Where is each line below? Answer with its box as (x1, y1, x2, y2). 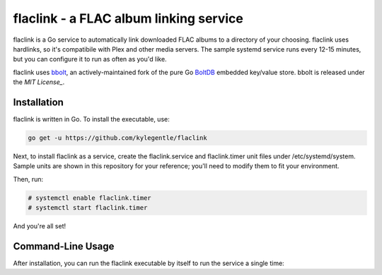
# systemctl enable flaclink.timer (28, 194, 151, 201)
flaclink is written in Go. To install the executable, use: (13, 115, 170, 124)
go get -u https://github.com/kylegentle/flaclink (28, 134, 208, 141)
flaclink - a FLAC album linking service (13, 11, 243, 26)
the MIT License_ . (13, 78, 65, 86)
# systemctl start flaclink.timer (28, 204, 148, 212)
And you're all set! (13, 222, 66, 230)
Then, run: (13, 175, 44, 183)
